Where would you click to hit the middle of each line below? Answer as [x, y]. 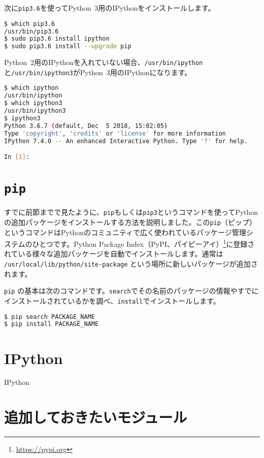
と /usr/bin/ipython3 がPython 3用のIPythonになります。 [98, 72]
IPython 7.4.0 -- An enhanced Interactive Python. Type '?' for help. [126, 141]
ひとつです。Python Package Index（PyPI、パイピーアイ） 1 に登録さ [143, 243]
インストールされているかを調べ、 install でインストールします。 [112, 300]
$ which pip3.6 [30, 24]
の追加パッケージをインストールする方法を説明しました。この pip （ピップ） [130, 222]
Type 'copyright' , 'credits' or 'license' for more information [115, 133]
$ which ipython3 [33, 103]
